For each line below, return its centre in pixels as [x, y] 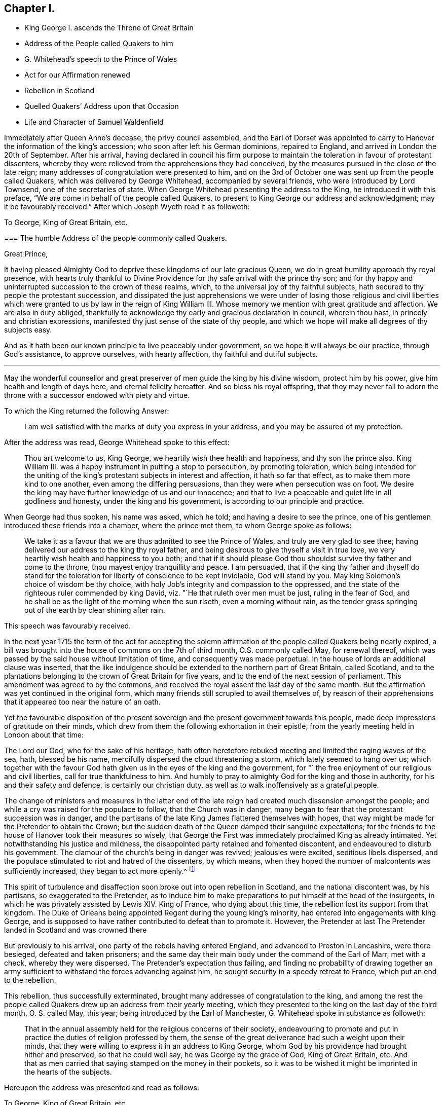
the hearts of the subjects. [68, 1072]
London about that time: [44, 735]
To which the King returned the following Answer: [87, 411]
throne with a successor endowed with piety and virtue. [97, 395]
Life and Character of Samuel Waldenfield [94, 122]
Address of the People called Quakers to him [99, 44]
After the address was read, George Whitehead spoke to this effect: [117, 443]
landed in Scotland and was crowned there [76, 930]
